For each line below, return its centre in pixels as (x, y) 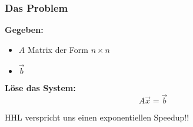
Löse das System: (40, 87)
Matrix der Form (58, 49)
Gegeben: (24, 30)
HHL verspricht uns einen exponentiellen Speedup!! (97, 117)
